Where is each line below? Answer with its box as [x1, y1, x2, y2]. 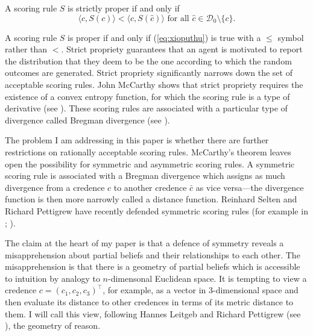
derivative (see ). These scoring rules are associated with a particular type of [5, 102, 288, 114]
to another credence [113, 181, 187, 193]
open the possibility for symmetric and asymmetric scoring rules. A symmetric [5, 157, 295, 170]
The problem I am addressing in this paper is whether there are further [5, 134, 269, 146]
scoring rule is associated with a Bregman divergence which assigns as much [5, 169, 285, 182]
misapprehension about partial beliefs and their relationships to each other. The [5, 248, 300, 261]
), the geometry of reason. [5, 319, 101, 332]
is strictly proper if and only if [68, 2, 180, 14]
